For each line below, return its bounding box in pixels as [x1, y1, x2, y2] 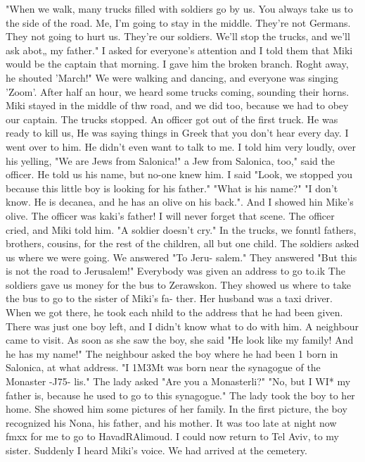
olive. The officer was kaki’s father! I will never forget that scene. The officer [6, 208, 335, 223]
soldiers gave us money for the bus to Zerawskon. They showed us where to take [6, 277, 352, 292]
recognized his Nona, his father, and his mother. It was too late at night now [6, 415, 337, 430]
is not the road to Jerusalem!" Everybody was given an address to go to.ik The [6, 263, 345, 278]
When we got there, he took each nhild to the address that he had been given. [6, 305, 343, 320]
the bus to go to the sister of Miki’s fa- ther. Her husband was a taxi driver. [6, 291, 333, 306]
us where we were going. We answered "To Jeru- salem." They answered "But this [6, 249, 357, 264]
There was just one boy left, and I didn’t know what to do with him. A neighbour [6, 318, 359, 333]
